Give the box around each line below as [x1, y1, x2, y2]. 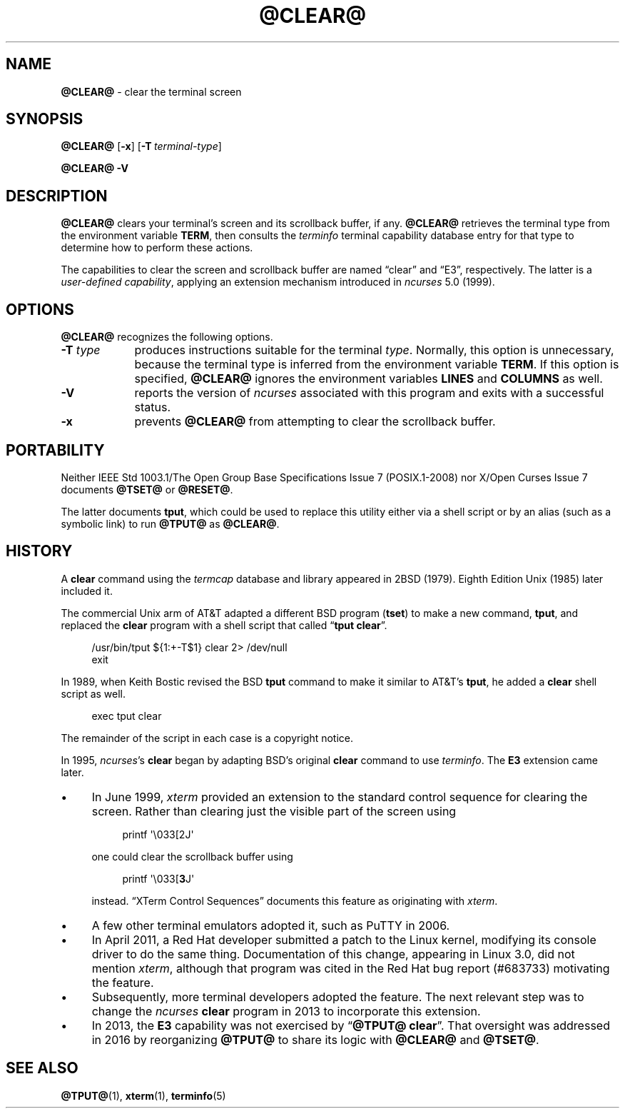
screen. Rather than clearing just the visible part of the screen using [91, 803, 457, 818]
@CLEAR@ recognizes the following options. [61, 331, 273, 343]
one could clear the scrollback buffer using [91, 850, 293, 863]
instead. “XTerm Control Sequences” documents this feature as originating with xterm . [91, 894, 498, 907]
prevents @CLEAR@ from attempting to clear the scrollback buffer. [134, 414, 496, 429]
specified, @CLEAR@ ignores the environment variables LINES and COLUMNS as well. [134, 371, 603, 386]
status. [134, 400, 171, 415]
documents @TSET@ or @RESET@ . [61, 483, 233, 496]
